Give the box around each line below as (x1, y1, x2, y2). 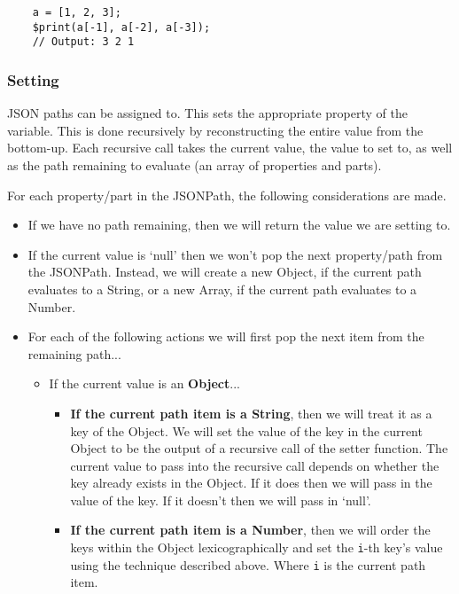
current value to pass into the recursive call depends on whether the (70, 456, 440, 474)
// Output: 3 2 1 (32, 35, 135, 49)
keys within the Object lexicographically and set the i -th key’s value (70, 538, 443, 557)
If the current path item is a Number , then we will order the (70, 520, 431, 539)
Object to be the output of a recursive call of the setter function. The (70, 439, 448, 457)
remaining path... (27, 344, 121, 363)
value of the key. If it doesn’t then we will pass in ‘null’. (70, 490, 371, 509)
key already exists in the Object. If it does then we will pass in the (70, 473, 432, 492)
